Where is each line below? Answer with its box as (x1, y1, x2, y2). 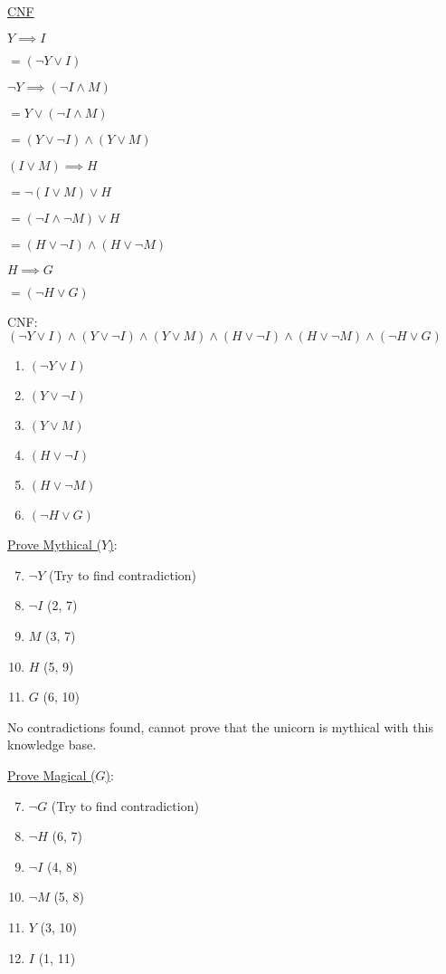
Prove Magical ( (7, 765, 96, 784)
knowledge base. (7, 735, 97, 754)
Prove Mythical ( (7, 535, 102, 554)
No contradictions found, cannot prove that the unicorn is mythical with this (7, 717, 433, 736)
